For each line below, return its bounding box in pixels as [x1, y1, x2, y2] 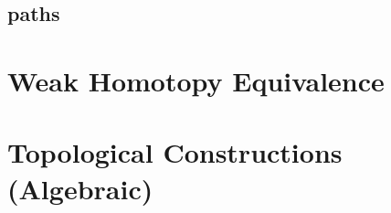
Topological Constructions [7, 133, 343, 171]
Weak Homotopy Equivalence [7, 61, 385, 99]
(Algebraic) [7, 169, 153, 207]
